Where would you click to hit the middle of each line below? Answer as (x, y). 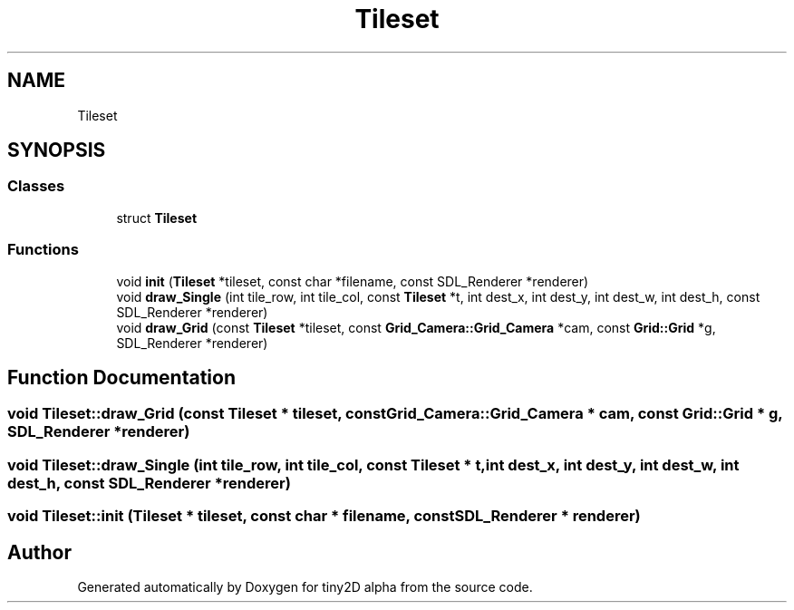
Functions (43, 250)
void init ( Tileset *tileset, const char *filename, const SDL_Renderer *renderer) (353, 281)
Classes (36, 186)
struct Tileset (157, 218)
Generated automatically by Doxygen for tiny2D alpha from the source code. (305, 587)
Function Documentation (121, 377)
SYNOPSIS (57, 150)
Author (39, 552)
